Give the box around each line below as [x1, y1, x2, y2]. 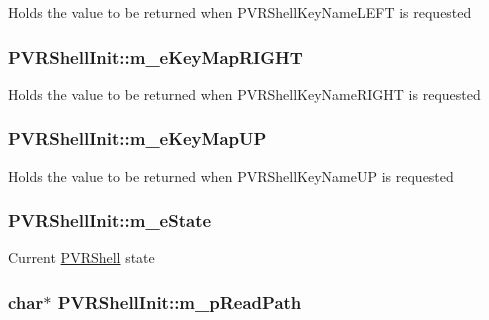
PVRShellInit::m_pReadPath [57, 289, 302, 314]
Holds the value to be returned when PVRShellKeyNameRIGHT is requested [8, 83, 481, 104]
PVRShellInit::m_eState [8, 208, 212, 233]
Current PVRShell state [8, 247, 155, 268]
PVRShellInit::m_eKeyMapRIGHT [8, 44, 303, 69]
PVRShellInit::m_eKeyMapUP [8, 126, 267, 151]
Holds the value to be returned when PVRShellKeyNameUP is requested [8, 165, 454, 186]
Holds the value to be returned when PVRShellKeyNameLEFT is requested [8, 2, 472, 22]
